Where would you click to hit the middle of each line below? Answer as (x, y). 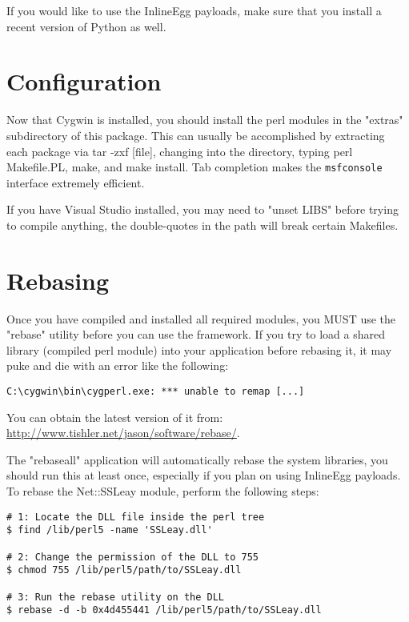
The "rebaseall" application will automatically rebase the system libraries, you (197, 459)
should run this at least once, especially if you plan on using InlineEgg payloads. (204, 475)
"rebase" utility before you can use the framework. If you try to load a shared (196, 334)
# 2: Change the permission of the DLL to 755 (132, 557)
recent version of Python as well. (86, 26)
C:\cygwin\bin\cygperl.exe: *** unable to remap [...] (156, 392)
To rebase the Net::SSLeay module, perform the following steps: (163, 491)
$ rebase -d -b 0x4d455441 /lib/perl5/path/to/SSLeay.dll (164, 610)
